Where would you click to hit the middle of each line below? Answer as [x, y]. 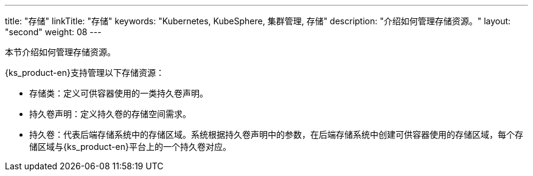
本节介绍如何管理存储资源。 [60, 52]
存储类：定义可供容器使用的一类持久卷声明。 [119, 93]
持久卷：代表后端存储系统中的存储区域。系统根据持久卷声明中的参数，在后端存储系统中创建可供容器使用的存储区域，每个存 [276, 134]
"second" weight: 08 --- [53, 32]
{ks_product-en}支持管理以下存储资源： [85, 73]
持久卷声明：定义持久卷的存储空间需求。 [110, 114]
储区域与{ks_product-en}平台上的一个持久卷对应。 [130, 147]
